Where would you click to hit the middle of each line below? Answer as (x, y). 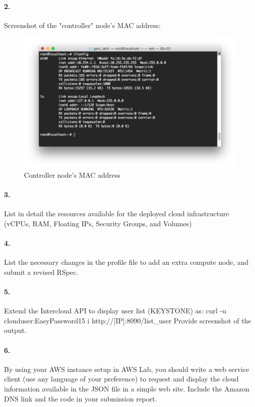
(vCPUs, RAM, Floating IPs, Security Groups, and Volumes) (98, 223)
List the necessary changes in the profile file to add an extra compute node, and (126, 262)
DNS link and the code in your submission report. (80, 398)
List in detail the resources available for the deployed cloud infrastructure (116, 214)
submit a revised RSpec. (41, 272)
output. (15, 330)
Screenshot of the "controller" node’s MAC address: (82, 25)
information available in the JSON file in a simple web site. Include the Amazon (127, 388)
